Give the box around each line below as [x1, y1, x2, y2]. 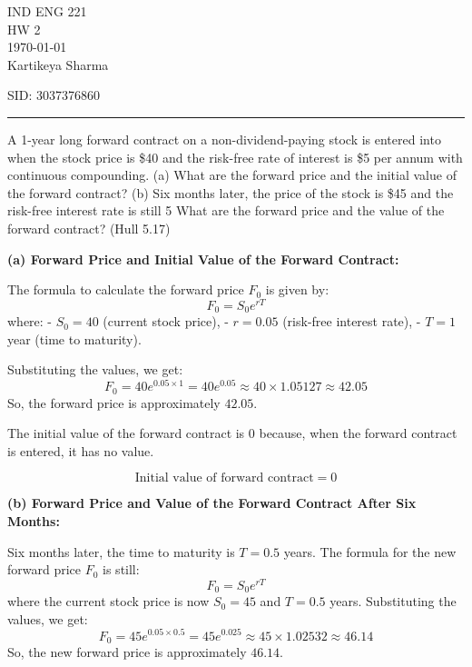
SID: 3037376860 [7, 85, 101, 105]
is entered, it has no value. [7, 441, 154, 460]
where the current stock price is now [7, 592, 210, 611]
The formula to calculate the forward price [7, 280, 244, 299]
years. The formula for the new [283, 542, 457, 561]
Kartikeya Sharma [7, 55, 109, 74]
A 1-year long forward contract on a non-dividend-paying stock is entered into [7, 129, 441, 148]
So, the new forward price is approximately [7, 642, 247, 661]
